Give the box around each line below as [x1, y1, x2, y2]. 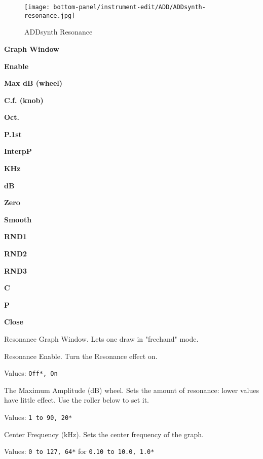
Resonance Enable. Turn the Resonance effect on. [4, 350, 158, 361]
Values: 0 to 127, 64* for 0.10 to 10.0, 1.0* [4, 446, 155, 456]
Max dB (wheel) [4, 78, 63, 88]
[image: [24, 4, 50, 11]
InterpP [4, 146, 32, 156]
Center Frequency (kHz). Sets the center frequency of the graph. [4, 429, 204, 439]
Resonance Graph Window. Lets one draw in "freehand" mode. [4, 334, 199, 344]
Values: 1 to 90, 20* [4, 412, 72, 422]
